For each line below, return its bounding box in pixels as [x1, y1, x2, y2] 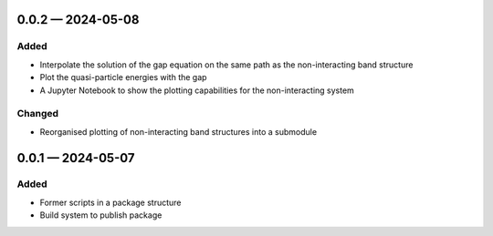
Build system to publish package [39, 210, 163, 221]
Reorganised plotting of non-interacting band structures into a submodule [39, 126, 318, 137]
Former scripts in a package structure [39, 197, 182, 208]
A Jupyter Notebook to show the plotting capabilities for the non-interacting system [39, 85, 355, 96]
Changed [16, 108, 59, 120]
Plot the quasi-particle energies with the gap [39, 72, 207, 83]
